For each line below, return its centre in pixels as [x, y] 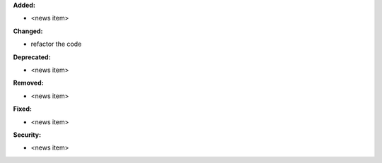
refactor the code [56, 44]
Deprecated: [32, 57]
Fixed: [22, 109]
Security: [27, 135]
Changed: [28, 31]
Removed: [28, 83]
